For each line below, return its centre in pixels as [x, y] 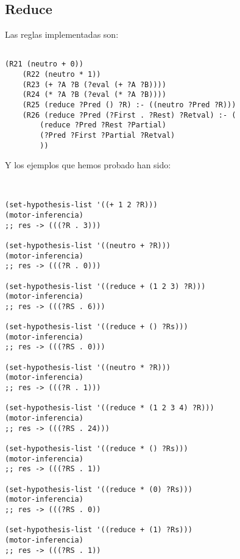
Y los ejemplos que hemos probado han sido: [88, 165]
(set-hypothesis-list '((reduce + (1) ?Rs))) [99, 530]
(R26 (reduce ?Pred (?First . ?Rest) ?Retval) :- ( [129, 115]
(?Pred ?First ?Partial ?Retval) [108, 136]
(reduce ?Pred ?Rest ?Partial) [103, 125]
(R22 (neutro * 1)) [62, 75]
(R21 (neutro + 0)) [44, 64]
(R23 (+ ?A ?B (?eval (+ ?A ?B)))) [94, 84]
